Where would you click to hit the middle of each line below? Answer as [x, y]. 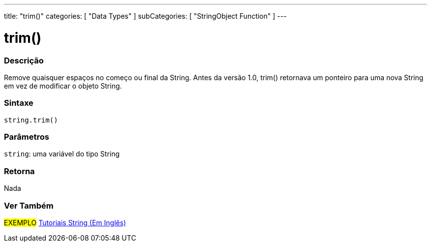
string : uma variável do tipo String [62, 154]
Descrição [24, 60]
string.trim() [31, 120]
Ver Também [29, 205]
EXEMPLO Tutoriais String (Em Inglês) [65, 222]
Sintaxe [19, 103]
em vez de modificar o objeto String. [63, 86]
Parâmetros [27, 137]
